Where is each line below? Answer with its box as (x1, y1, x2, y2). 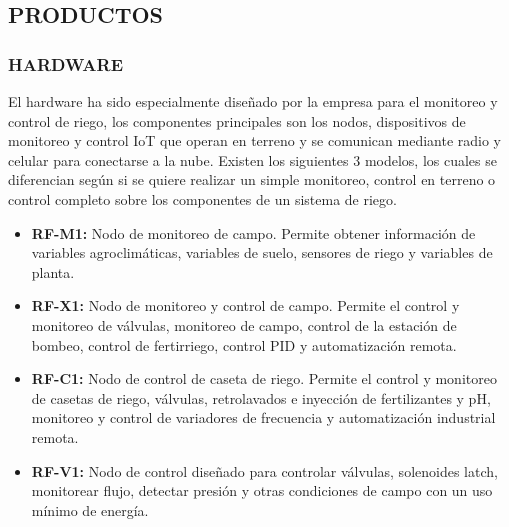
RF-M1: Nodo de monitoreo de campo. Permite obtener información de (31, 222, 476, 243)
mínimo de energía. (31, 499, 149, 520)
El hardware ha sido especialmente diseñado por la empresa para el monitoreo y (8, 91, 498, 111)
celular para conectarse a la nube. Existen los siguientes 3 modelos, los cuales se (8, 149, 497, 170)
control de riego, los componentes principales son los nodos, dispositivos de (8, 110, 466, 131)
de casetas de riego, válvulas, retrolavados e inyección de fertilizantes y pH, (31, 387, 491, 408)
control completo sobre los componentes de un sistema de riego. (8, 188, 397, 209)
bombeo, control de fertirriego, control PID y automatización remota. (31, 334, 457, 355)
